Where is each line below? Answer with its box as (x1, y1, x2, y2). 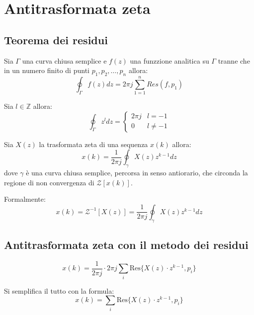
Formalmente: (4, 194, 46, 204)
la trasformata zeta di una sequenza (39, 139, 148, 149)
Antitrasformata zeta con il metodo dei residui (4, 237, 249, 252)
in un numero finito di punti (4, 65, 89, 76)
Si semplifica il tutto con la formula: (4, 285, 114, 296)
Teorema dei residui (4, 32, 108, 47)
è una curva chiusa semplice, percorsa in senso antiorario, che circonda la (26, 167, 248, 178)
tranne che (218, 55, 250, 66)
